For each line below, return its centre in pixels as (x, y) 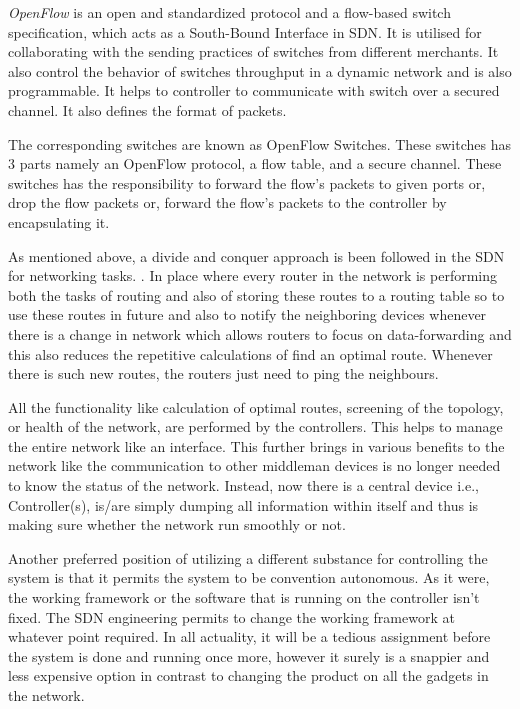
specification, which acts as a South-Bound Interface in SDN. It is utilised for (245, 31)
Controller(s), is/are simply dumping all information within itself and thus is (243, 504)
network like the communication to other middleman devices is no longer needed (254, 465)
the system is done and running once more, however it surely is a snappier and (249, 655)
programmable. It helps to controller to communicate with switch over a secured (254, 90)
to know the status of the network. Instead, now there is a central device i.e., (243, 485)
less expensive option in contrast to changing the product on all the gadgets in (248, 675)
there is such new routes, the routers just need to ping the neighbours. (223, 373)
